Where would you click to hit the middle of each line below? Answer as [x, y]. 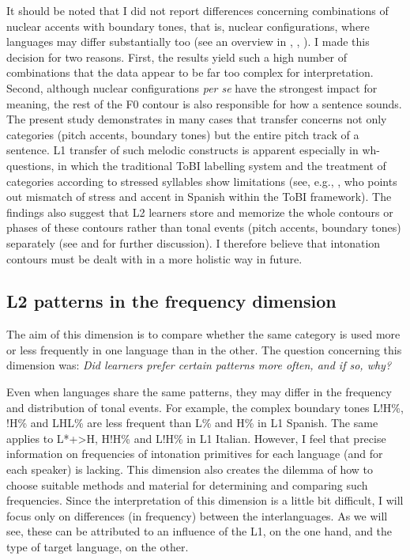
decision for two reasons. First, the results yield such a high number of [177, 57]
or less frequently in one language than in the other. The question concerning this [204, 349]
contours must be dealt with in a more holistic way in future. [154, 258]
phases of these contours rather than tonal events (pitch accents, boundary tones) [204, 227]
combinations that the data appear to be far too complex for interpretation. [190, 72]
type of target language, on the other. [98, 547]
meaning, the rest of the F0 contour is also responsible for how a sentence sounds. [204, 103]
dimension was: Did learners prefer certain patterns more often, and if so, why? [199, 365]
